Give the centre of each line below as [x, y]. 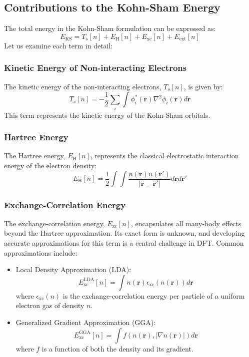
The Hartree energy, [35, 156]
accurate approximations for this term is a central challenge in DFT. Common [124, 243]
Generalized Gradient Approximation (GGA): [86, 322]
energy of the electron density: [50, 165]
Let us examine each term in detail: [58, 45]
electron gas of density [50, 305]
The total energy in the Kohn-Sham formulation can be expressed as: [110, 28]
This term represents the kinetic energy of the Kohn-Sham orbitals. [107, 115]
